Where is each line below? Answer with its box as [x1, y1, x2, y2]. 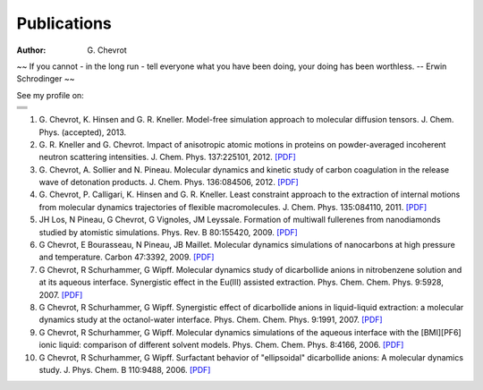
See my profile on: [16, 89, 84, 100]
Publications [16, 13, 112, 33]
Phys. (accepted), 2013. [38, 126, 127, 138]
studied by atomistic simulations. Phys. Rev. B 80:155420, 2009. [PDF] [38, 226, 299, 237]
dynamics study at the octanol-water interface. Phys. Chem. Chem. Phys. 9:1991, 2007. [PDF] [38, 314, 384, 326]
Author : [16, 45, 47, 55]
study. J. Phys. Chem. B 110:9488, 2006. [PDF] [38, 364, 211, 375]
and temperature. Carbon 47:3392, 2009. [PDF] [38, 251, 215, 263]
